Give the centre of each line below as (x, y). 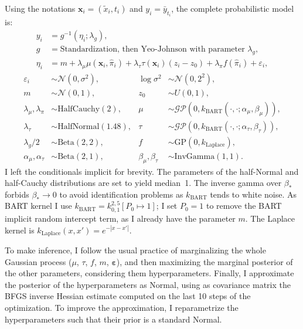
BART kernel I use (38, 206)
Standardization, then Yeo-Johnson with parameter (152, 50)
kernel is (20, 230)
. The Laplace (270, 218)
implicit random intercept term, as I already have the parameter (120, 218)
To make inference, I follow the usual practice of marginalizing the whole (135, 250)
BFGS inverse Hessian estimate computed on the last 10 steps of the (128, 296)
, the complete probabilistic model (233, 8)
